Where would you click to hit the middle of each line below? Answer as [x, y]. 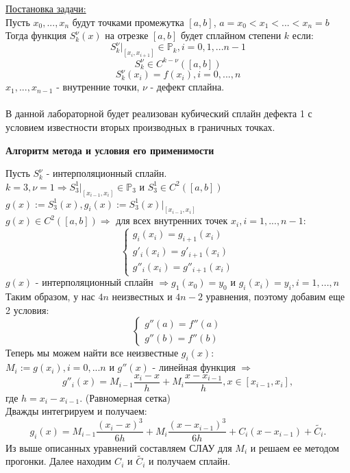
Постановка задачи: [46, 8]
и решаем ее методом [295, 447]
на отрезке [127, 35]
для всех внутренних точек [172, 220]
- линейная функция [194, 367]
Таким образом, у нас [50, 296]
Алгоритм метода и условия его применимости [110, 150]
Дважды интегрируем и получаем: [76, 411]
